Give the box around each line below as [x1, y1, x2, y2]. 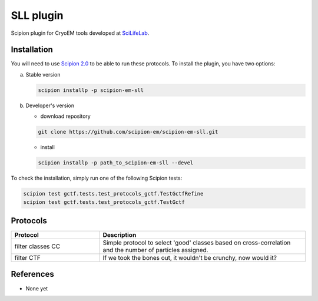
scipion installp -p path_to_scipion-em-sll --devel [38, 160, 194, 166]
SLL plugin [11, 9, 64, 22]
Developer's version [25, 102, 75, 109]
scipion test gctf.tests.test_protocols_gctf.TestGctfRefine [23, 190, 204, 197]
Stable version [25, 71, 61, 78]
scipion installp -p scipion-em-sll [38, 87, 144, 94]
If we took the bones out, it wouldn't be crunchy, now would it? [102, 254, 277, 262]
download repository [40, 113, 91, 120]
